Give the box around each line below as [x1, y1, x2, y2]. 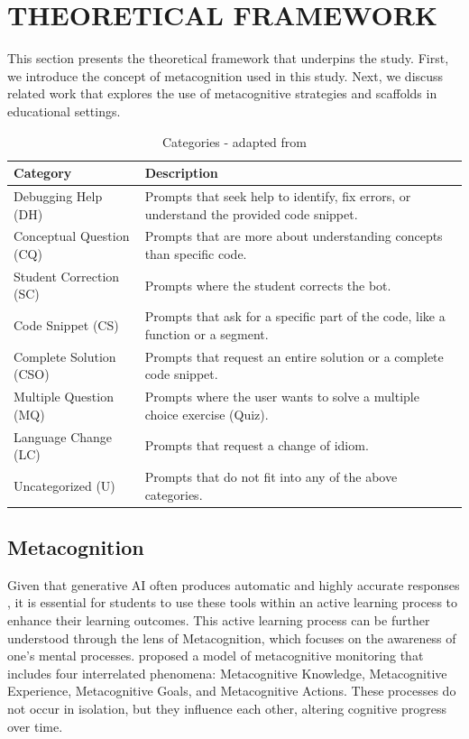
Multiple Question [14, 387, 114, 406]
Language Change [14, 427, 113, 446]
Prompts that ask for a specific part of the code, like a [144, 307, 446, 326]
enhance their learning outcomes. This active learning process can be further [7, 611, 430, 630]
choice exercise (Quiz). [144, 404, 269, 423]
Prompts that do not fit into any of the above [144, 467, 398, 485]
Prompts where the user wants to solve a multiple [144, 387, 419, 406]
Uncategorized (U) [14, 476, 115, 494]
